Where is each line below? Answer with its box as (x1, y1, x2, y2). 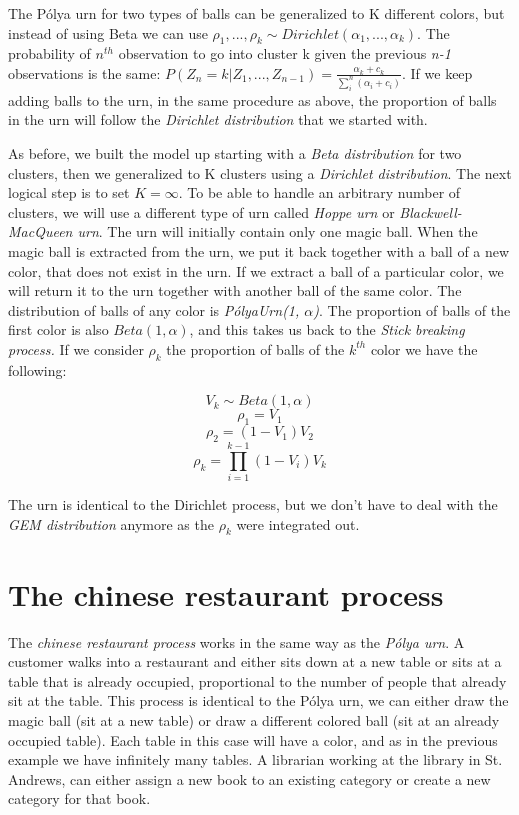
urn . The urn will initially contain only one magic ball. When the (77, 221, 478, 242)
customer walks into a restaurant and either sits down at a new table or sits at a (8, 651, 502, 672)
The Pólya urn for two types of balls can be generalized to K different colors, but (8, 3, 505, 23)
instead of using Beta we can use (8, 22, 208, 43)
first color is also (8, 319, 109, 340)
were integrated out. (236, 513, 360, 534)
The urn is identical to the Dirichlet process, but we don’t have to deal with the (8, 494, 498, 515)
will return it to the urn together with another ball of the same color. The (8, 280, 462, 301)
